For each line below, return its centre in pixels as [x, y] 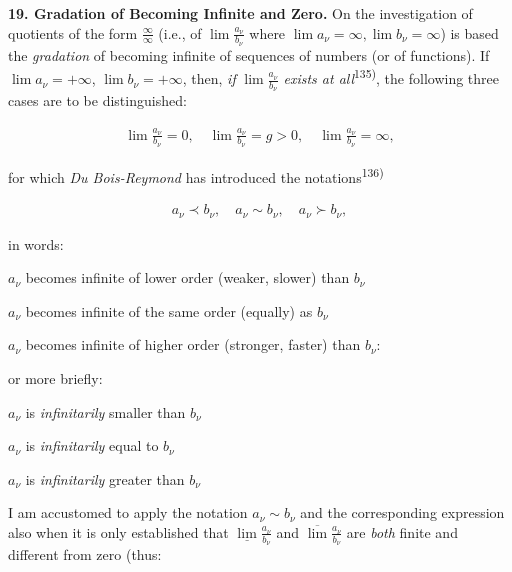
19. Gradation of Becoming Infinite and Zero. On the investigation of [240, 13]
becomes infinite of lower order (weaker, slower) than [187, 277]
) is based [469, 32]
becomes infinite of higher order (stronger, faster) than [193, 344]
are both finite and [402, 531]
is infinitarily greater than [105, 478]
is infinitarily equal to [92, 445]
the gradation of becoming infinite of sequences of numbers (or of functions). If [249, 54]
